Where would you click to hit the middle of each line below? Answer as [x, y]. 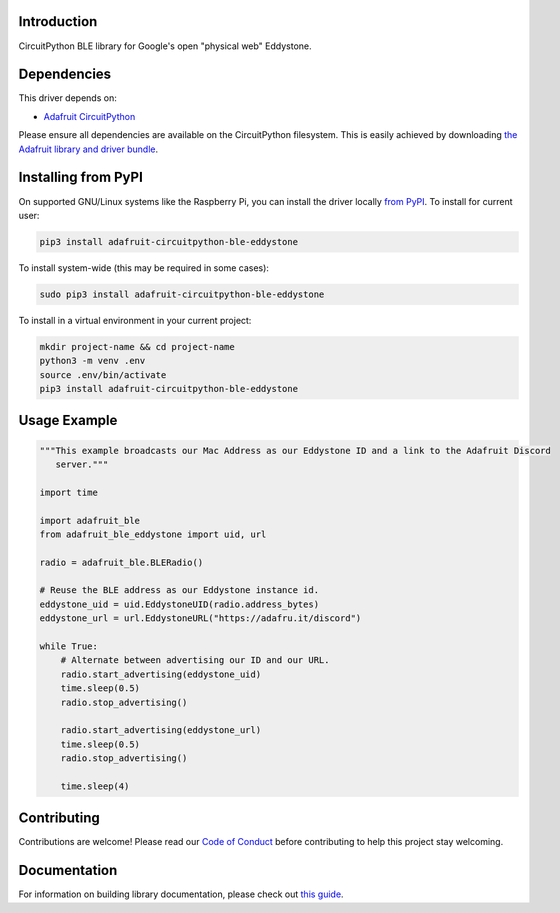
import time [69, 492]
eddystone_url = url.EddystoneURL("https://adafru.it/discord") [200, 618]
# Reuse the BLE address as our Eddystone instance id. [179, 590]
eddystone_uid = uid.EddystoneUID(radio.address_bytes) [179, 604]
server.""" [82, 464]
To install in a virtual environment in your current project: [135, 320]
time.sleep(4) [95, 786]
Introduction [58, 21]
